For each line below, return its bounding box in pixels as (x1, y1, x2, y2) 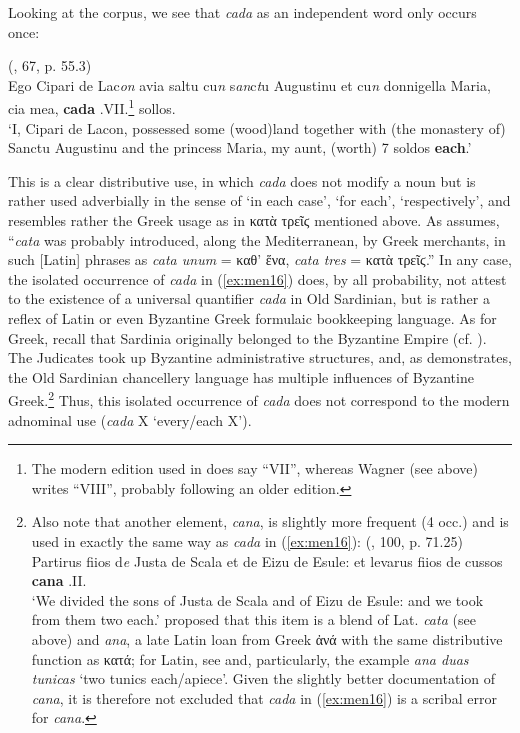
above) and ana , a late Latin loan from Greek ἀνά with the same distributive (31, 628, 503, 649)
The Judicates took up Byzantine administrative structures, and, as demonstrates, (8, 347, 512, 368)
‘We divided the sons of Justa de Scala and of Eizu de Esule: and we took (31, 589, 484, 610)
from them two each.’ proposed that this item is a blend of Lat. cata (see (31, 609, 476, 630)
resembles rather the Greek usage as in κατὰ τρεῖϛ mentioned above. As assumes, (8, 210, 500, 230)
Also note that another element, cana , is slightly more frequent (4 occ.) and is (31, 511, 509, 532)
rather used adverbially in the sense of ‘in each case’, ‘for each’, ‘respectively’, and (8, 190, 511, 211)
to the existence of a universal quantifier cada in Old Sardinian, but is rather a (8, 288, 490, 309)
